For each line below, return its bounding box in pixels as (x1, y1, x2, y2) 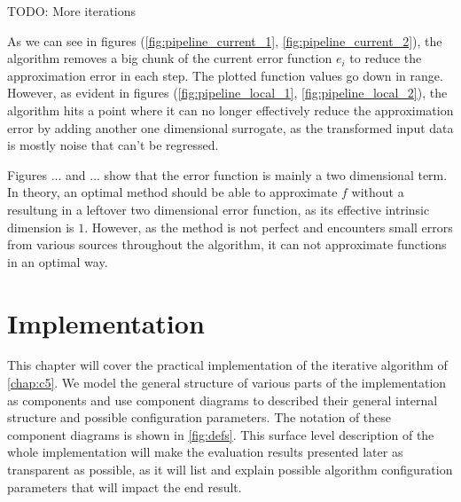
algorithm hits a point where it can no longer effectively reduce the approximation (7, 100, 454, 119)
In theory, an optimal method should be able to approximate (7, 183, 338, 201)
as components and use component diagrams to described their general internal (7, 390, 438, 409)
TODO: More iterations (7, 2, 137, 20)
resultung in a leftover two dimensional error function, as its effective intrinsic (7, 200, 430, 218)
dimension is (7, 217, 74, 236)
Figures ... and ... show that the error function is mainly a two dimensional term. (7, 165, 448, 184)
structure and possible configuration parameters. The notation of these (7, 408, 392, 427)
